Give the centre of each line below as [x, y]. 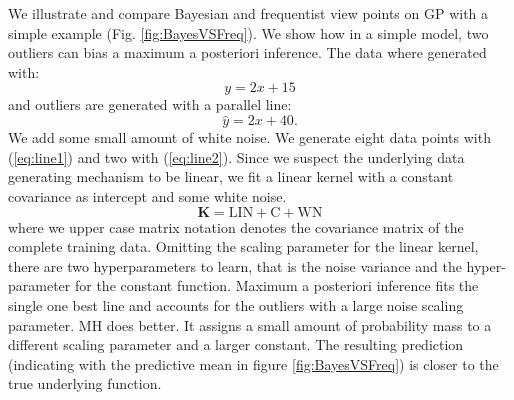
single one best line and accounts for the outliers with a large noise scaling [236, 304]
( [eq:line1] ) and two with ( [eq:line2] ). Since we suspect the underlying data [236, 156]
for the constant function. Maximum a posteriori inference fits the [276, 285]
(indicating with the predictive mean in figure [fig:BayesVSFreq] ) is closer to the [253, 363]
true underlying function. [85, 383]
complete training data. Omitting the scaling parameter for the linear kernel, [243, 246]
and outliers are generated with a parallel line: [150, 104]
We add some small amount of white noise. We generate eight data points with [249, 137]
